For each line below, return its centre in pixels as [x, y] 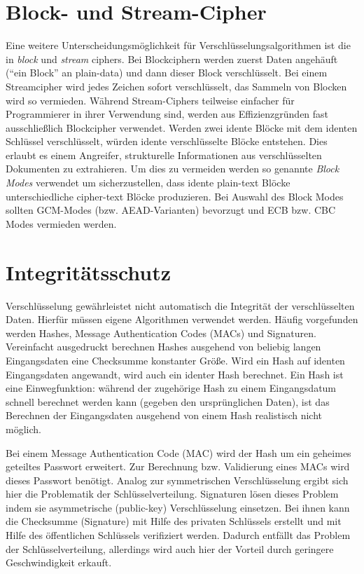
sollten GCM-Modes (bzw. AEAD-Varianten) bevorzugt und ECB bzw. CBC [171, 210]
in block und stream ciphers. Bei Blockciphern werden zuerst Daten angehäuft [172, 59]
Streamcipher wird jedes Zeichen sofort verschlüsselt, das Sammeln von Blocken [176, 86]
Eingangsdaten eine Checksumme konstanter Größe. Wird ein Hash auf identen [175, 360]
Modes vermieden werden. [61, 223]
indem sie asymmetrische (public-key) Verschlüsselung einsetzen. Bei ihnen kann [178, 507]
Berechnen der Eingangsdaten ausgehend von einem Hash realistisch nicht [164, 415]
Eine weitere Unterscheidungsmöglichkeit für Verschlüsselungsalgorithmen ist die [178, 45]
